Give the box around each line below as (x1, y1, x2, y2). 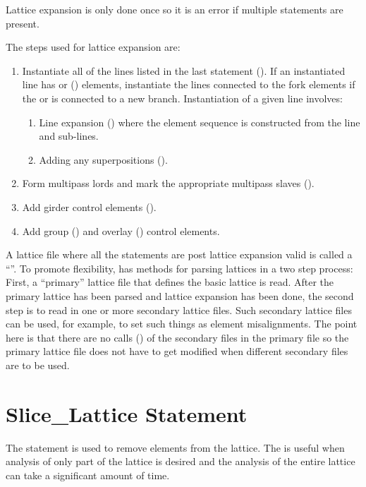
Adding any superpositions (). (39, 152, 168, 167)
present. (6, 16, 39, 30)
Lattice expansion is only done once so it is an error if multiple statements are (6, 2, 343, 16)
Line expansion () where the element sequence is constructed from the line (39, 114, 360, 129)
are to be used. (6, 357, 70, 372)
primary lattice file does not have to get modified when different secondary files (6, 344, 348, 359)
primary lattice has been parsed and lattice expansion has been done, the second (6, 288, 354, 303)
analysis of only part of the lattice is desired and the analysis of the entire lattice (6, 454, 355, 469)
